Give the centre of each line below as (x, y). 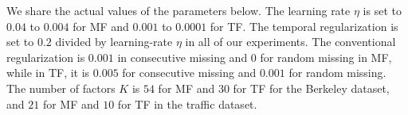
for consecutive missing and (189, 73)
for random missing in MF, (326, 57)
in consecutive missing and (182, 57)
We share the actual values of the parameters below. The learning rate (178, 10)
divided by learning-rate (114, 42)
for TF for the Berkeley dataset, (311, 88)
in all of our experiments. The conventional (290, 42)
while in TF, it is (48, 73)
